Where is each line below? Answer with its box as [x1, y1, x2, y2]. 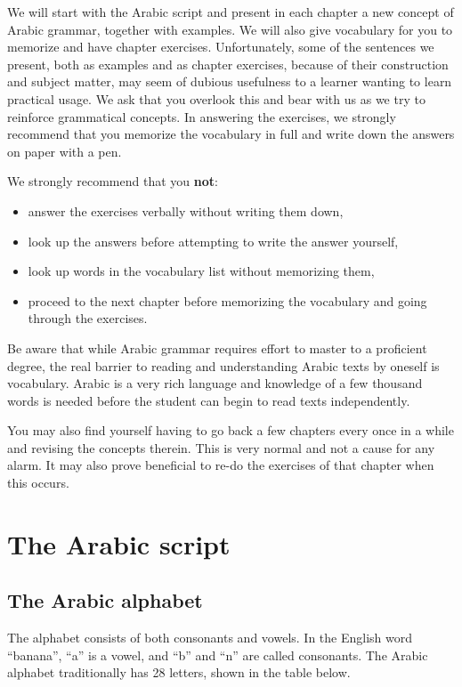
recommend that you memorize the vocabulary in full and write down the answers [7, 125, 455, 143]
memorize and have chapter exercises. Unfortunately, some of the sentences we [7, 37, 434, 56]
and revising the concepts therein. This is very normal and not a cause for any [7, 438, 435, 457]
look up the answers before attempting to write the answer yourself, [28, 231, 399, 250]
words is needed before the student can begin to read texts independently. [7, 391, 410, 409]
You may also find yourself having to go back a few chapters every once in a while [7, 421, 454, 440]
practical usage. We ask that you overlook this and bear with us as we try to [7, 89, 426, 108]
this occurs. [7, 473, 69, 492]
